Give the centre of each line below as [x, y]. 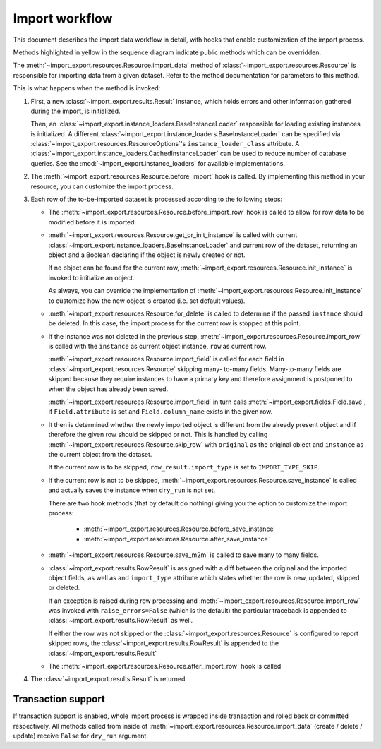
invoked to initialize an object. [91, 277]
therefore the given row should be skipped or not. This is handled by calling [158, 435]
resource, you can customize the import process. [102, 186]
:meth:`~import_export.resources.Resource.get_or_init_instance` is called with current [173, 235]
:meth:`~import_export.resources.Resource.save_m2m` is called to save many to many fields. [183, 555]
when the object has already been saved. [108, 389]
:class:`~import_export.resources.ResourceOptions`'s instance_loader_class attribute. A [165, 144]
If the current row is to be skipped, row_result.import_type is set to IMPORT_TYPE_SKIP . [184, 467]
